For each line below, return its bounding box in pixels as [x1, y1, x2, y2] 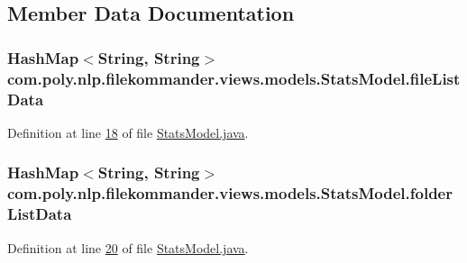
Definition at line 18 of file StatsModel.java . [7, 122, 249, 141]
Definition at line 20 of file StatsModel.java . [7, 238, 249, 257]
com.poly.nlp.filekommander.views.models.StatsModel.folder [7, 182, 453, 204]
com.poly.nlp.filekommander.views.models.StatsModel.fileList [7, 67, 461, 89]
